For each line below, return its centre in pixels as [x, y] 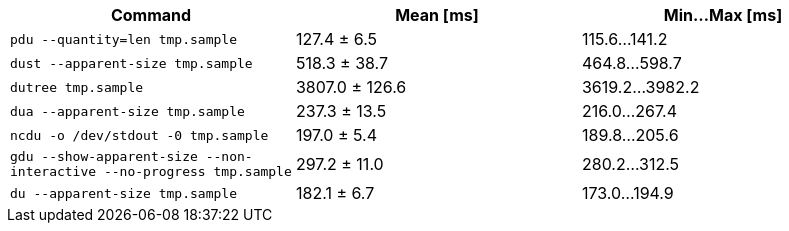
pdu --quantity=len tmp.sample [123, 39]
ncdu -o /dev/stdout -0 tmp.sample [139, 135]
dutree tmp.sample [77, 87]
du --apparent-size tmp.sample [123, 193]
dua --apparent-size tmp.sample [127, 111]
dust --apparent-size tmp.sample [131, 63]
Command [151, 15]
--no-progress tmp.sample [197, 171]
